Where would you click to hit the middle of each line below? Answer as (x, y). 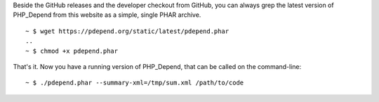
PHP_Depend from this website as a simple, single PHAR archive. (107, 15)
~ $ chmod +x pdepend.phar (72, 51)
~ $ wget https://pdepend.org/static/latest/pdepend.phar (127, 31)
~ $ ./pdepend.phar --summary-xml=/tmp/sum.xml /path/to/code (135, 83)
